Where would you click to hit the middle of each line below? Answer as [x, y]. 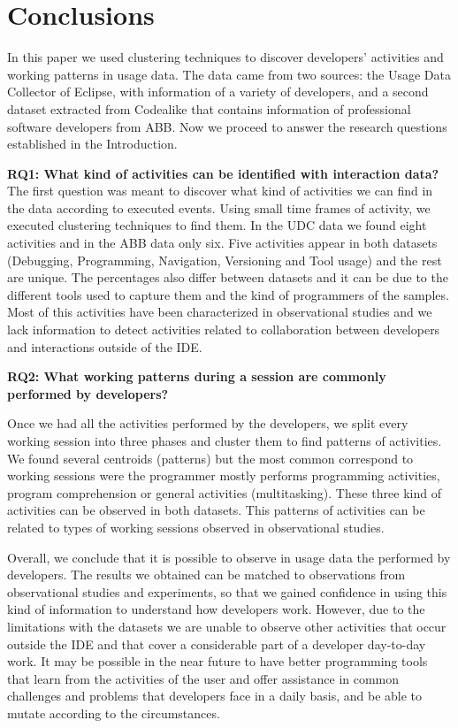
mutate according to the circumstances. [114, 713]
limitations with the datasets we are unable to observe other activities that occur [227, 626]
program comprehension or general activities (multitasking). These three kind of [224, 492]
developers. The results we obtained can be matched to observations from [206, 575]
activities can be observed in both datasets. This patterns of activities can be [216, 510]
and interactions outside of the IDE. [105, 346]
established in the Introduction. [92, 144]
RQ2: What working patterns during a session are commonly [197, 376]
